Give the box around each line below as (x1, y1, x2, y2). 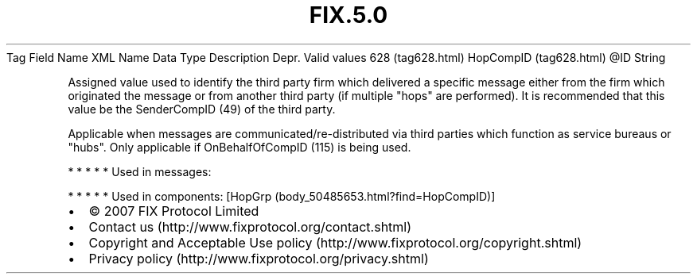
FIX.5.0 (309, 2, 388, 29)
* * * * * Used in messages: (68, 164, 212, 178)
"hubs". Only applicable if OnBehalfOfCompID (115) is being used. (68, 140, 411, 154)
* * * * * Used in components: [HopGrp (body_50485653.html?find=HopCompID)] (68, 189, 496, 203)
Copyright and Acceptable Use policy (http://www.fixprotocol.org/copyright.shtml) (88, 234, 582, 251)
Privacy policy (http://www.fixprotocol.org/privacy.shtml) (88, 250, 429, 267)
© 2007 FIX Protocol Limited (88, 202, 259, 219)
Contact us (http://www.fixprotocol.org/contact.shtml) (88, 218, 412, 235)
